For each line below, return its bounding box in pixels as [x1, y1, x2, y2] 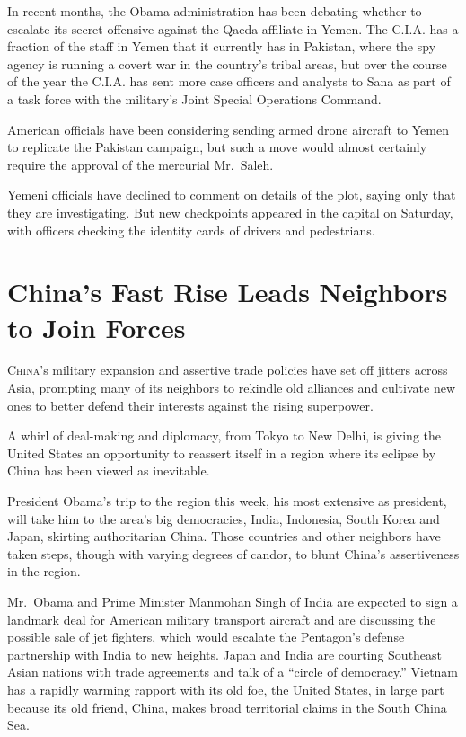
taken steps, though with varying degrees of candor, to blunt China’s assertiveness [7, 544, 460, 563]
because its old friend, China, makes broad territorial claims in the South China [7, 697, 447, 716]
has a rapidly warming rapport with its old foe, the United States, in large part [7, 679, 444, 698]
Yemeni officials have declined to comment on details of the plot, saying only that [7, 185, 456, 204]
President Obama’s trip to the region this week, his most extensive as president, [7, 492, 447, 510]
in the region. [7, 562, 81, 581]
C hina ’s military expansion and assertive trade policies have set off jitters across [7, 360, 448, 379]
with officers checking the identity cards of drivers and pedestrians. [7, 220, 375, 239]
